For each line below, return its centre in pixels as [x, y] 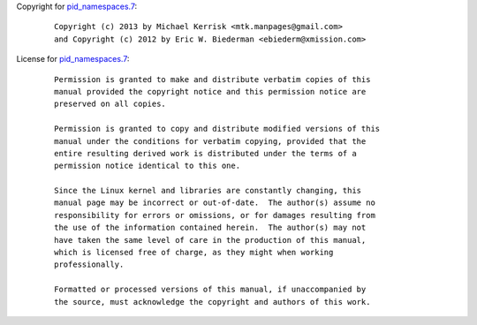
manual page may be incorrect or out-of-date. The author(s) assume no [215, 203]
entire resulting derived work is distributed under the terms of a [205, 153]
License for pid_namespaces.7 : [73, 59]
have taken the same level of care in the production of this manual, [210, 240]
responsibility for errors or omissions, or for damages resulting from [215, 215]
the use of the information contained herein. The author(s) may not [210, 228]
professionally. [89, 265]
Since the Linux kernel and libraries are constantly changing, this [208, 191]
